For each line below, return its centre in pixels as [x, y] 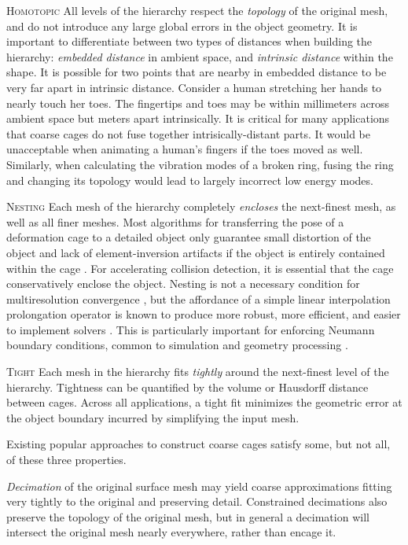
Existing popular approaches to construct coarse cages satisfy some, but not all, [198, 444]
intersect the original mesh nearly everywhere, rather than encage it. [171, 532]
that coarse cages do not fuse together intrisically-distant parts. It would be [188, 133]
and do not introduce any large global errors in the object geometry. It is [182, 26]
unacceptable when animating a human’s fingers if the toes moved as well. [185, 149]
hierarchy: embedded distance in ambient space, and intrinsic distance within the [200, 56]
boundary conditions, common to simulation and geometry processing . [177, 345]
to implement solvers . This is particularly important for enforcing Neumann [191, 329]
